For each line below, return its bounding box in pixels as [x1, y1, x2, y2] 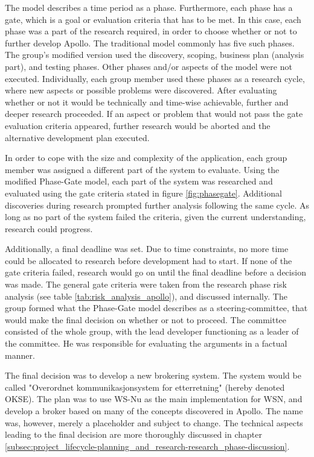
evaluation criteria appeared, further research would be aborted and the [5, 119, 271, 131]
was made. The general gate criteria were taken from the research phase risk [5, 278, 287, 291]
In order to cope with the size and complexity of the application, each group [5, 151, 287, 164]
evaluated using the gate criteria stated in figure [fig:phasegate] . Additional [5, 186, 282, 199]
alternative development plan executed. [5, 131, 150, 143]
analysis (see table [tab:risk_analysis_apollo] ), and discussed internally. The [5, 289, 287, 302]
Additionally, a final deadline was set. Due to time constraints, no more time [5, 242, 289, 255]
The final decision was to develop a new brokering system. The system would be [5, 369, 301, 382]
